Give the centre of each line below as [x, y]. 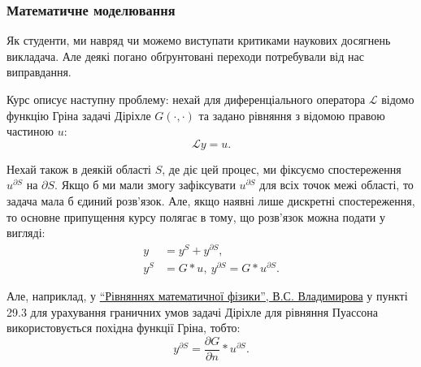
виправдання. [39, 72]
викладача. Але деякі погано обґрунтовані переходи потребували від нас [185, 56]
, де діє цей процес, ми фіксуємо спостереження [282, 168]
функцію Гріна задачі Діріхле [79, 115]
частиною [30, 131]
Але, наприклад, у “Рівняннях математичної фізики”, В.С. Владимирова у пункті [207, 295]
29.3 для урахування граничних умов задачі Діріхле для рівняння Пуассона [193, 311]
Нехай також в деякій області [79, 168]
